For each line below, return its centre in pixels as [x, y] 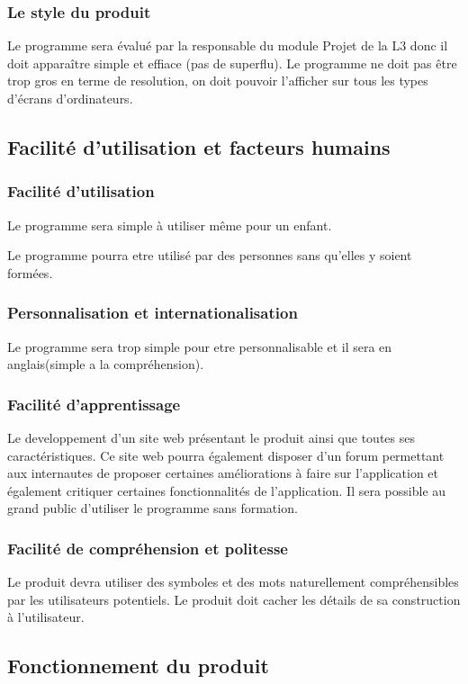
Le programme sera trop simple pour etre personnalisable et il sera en [200, 346]
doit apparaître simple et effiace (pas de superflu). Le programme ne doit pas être [232, 63]
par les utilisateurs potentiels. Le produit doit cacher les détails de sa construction [234, 599]
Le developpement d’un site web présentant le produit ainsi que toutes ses [211, 437]
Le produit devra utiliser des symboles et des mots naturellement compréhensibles [233, 582]
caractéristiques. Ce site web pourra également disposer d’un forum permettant [226, 455]
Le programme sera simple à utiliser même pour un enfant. [170, 225]
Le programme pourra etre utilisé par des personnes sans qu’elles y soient [210, 255]
